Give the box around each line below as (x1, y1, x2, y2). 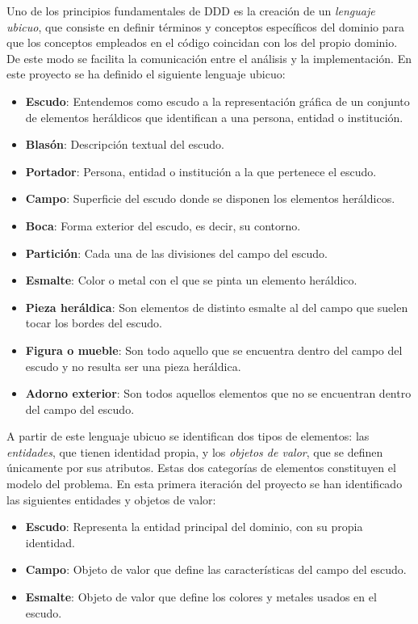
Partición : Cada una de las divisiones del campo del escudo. (25, 244, 328, 261)
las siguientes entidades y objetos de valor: (6, 491, 216, 508)
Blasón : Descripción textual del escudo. (25, 136, 225, 153)
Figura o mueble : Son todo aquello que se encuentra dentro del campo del (25, 341, 403, 358)
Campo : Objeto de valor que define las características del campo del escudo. (25, 561, 407, 578)
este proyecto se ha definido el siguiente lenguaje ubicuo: (6, 65, 286, 82)
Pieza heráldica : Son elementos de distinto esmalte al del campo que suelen (25, 298, 408, 315)
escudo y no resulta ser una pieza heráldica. (25, 357, 241, 374)
